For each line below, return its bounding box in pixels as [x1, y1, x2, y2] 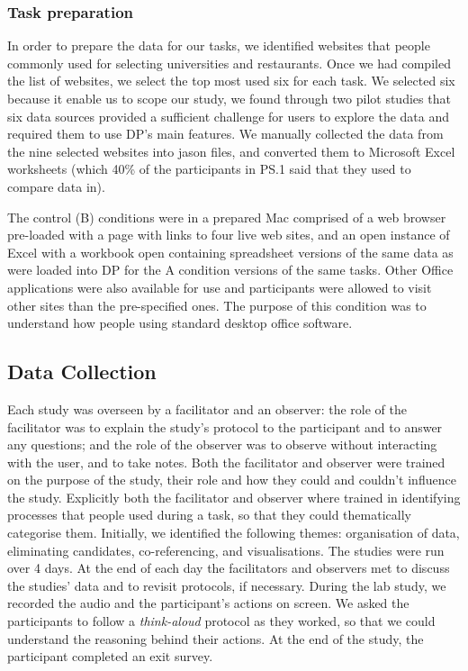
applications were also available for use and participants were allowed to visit [7, 277, 432, 296]
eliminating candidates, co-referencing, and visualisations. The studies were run [7, 540, 445, 559]
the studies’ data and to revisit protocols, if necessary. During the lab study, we [7, 576, 446, 594]
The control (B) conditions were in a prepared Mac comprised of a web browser [7, 207, 446, 226]
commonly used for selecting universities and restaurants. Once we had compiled [7, 53, 451, 72]
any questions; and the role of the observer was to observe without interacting [7, 435, 437, 454]
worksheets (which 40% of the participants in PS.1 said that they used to [7, 159, 411, 178]
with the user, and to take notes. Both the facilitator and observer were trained [7, 452, 445, 471]
